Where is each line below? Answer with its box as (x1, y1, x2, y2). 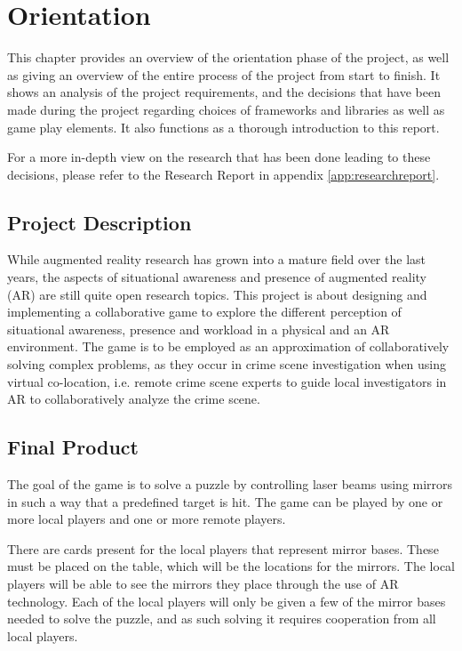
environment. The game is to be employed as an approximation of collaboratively (7, 337, 450, 356)
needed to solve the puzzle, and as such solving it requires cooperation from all (7, 609, 436, 628)
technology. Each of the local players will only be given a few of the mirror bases (7, 591, 446, 610)
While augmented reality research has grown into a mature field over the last (7, 250, 426, 269)
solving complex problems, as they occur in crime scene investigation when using (7, 355, 447, 374)
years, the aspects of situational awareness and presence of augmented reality (7, 268, 426, 286)
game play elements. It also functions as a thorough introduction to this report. (7, 117, 440, 136)
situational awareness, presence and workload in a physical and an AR (7, 319, 390, 338)
